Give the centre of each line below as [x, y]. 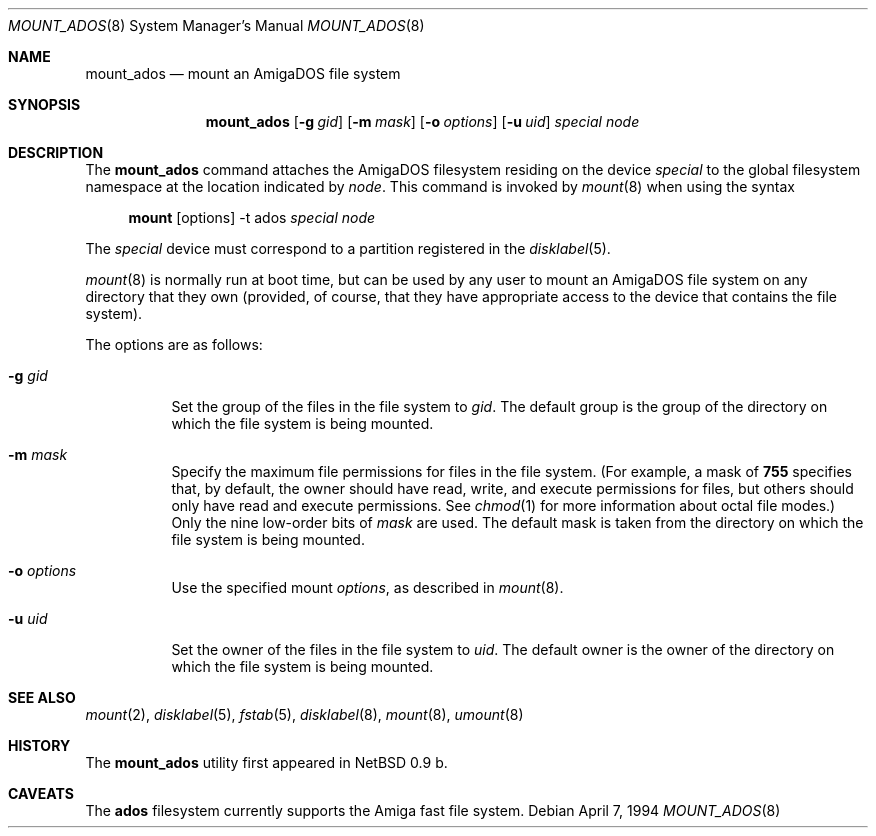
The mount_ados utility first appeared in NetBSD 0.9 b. [266, 762]
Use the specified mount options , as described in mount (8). [367, 587]
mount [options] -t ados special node [252, 217]
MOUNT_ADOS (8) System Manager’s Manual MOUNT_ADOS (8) [216, 25]
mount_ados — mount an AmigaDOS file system [243, 73]
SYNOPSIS [44, 104]
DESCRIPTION [56, 152]
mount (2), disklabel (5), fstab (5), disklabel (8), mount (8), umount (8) [304, 714]
